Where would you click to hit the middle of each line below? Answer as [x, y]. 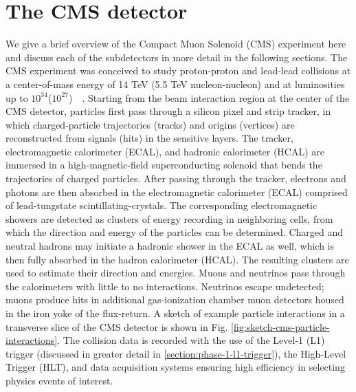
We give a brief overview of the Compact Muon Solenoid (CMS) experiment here [176, 44]
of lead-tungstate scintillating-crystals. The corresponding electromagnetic [162, 205]
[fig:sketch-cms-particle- [280, 326]
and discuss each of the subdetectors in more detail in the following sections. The [177, 57]
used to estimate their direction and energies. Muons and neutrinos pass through [176, 273]
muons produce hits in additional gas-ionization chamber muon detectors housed [175, 300]
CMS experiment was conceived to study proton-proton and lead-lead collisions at [178, 70]
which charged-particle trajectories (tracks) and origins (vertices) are [150, 124]
